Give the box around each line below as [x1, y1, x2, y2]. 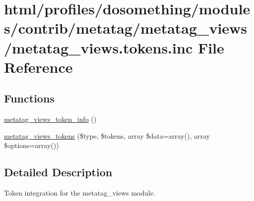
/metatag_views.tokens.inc [4, 37, 193, 57]
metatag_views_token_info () [4, 114, 97, 124]
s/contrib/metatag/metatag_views [4, 18, 248, 38]
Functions [4, 91, 55, 106]
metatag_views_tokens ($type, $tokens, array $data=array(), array [4, 130, 210, 141]
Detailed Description [4, 164, 113, 180]
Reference [4, 56, 73, 77]
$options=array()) [4, 140, 59, 151]
